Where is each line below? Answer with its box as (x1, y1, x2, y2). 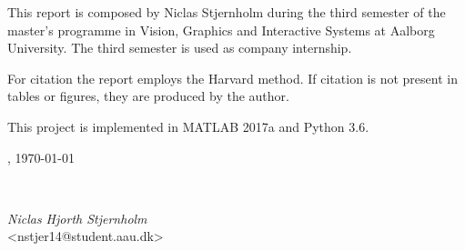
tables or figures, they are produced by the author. (7, 86, 289, 105)
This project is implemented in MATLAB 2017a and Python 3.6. (7, 116, 369, 136)
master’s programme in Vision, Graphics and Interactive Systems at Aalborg (7, 20, 435, 39)
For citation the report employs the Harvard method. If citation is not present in (7, 68, 458, 87)
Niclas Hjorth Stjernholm (7, 208, 147, 227)
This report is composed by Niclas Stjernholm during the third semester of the (7, 3, 446, 21)
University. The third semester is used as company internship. (7, 38, 352, 57)
